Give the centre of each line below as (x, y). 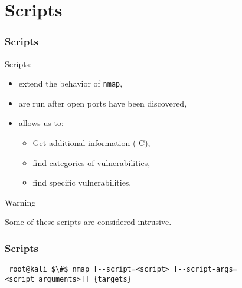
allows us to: (41, 123)
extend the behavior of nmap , (71, 83)
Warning (20, 202)
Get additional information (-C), (91, 143)
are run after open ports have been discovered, (103, 103)
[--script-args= (205, 269)
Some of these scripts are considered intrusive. (88, 222)
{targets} (112, 279)
